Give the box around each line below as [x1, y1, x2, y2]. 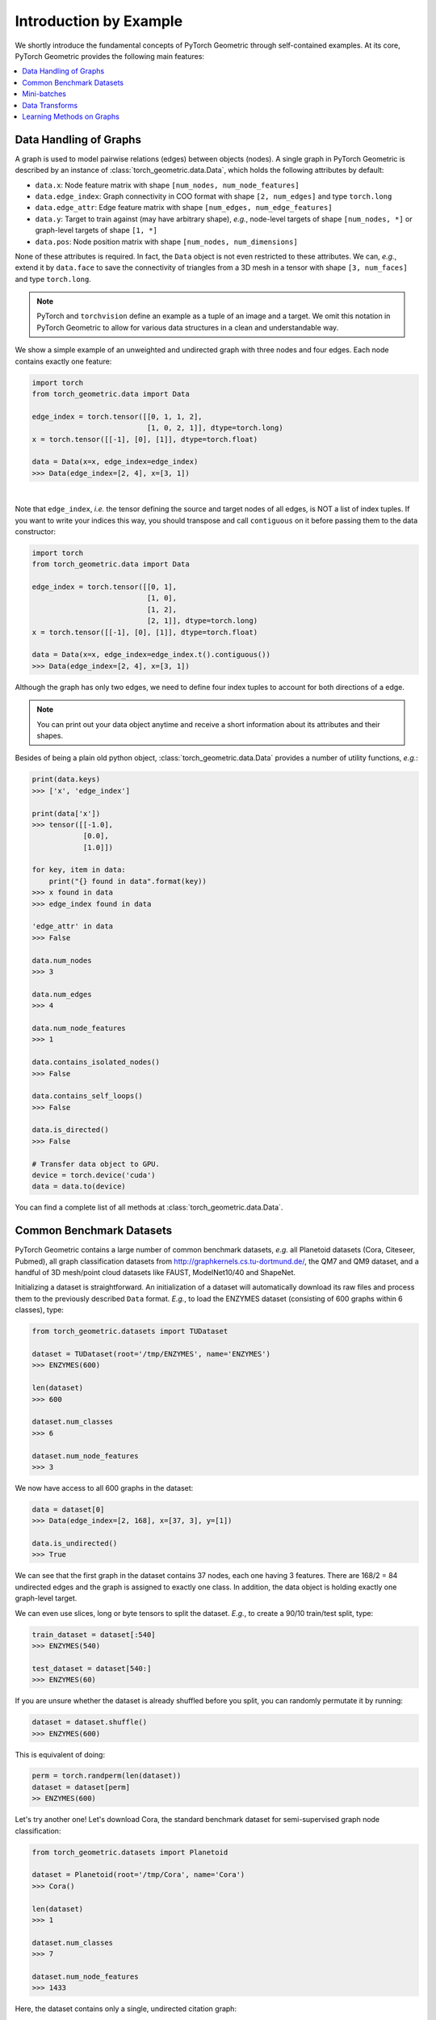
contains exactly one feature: [15, 356, 112, 366]
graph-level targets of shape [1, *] [35, 225, 157, 235]
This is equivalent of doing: [15, 1749, 105, 1759]
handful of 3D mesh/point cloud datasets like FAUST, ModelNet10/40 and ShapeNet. [15, 1268, 296, 1277]
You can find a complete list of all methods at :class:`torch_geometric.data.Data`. [15, 1202, 283, 1212]
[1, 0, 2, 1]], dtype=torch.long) [146, 423, 283, 432]
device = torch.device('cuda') [31, 1171, 157, 1180]
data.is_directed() [31, 1126, 109, 1134]
